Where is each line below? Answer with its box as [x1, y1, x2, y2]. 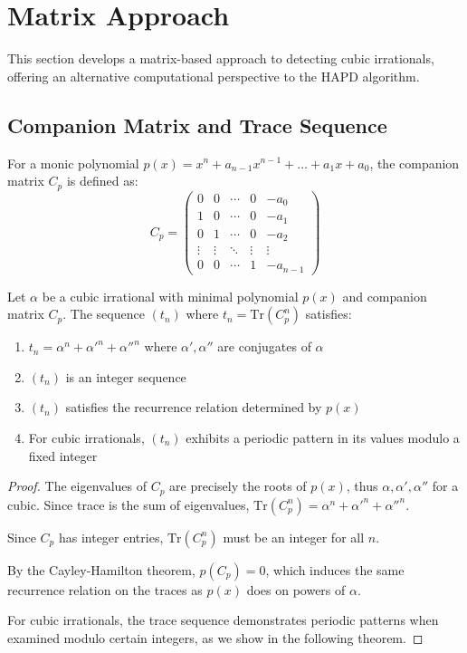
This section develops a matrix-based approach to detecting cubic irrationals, [7, 49, 434, 68]
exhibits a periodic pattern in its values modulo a [186, 427, 460, 447]
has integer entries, [58, 527, 164, 546]
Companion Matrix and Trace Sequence [7, 110, 387, 139]
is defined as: [66, 171, 138, 190]
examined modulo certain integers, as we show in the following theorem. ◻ [7, 628, 424, 647]
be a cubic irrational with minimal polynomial [42, 286, 299, 305]
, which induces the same [265, 560, 405, 579]
